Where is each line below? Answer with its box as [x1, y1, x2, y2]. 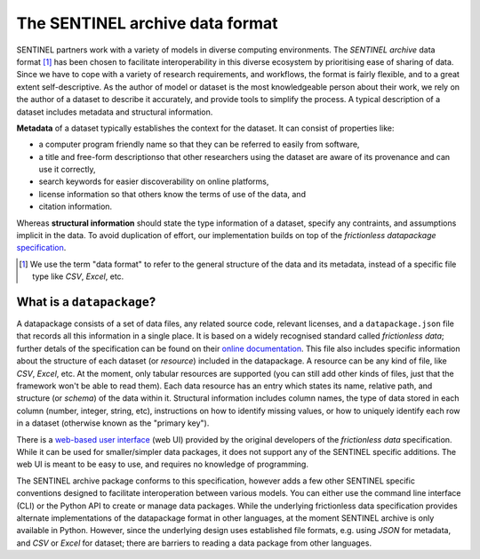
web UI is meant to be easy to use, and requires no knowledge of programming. [16, 459, 308, 470]
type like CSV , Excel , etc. [32, 271, 124, 282]
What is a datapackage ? [16, 294, 156, 309]
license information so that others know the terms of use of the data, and [38, 188, 307, 199]
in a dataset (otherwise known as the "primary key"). [16, 418, 210, 428]
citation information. [38, 201, 113, 212]
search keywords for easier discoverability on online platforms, [38, 176, 269, 187]
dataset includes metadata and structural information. [16, 107, 213, 117]
